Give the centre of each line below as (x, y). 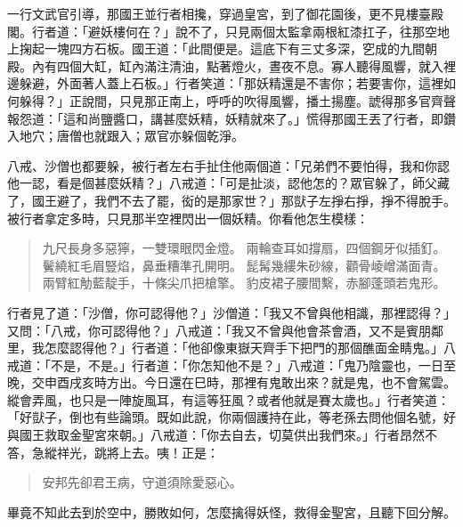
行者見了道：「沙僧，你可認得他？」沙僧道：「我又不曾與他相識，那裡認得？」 (231, 312)
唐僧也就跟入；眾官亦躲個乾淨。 (150, 136)
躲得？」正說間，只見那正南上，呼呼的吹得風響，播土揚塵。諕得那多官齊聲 (237, 100)
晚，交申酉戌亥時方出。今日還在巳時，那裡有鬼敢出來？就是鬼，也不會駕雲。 (231, 382)
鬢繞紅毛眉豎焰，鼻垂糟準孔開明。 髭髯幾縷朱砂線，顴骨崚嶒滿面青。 (244, 265)
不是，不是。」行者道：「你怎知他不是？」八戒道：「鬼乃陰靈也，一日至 (253, 365)
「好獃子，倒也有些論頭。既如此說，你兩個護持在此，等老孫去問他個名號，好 (231, 417)
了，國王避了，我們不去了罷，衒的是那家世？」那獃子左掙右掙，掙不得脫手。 (231, 200)
